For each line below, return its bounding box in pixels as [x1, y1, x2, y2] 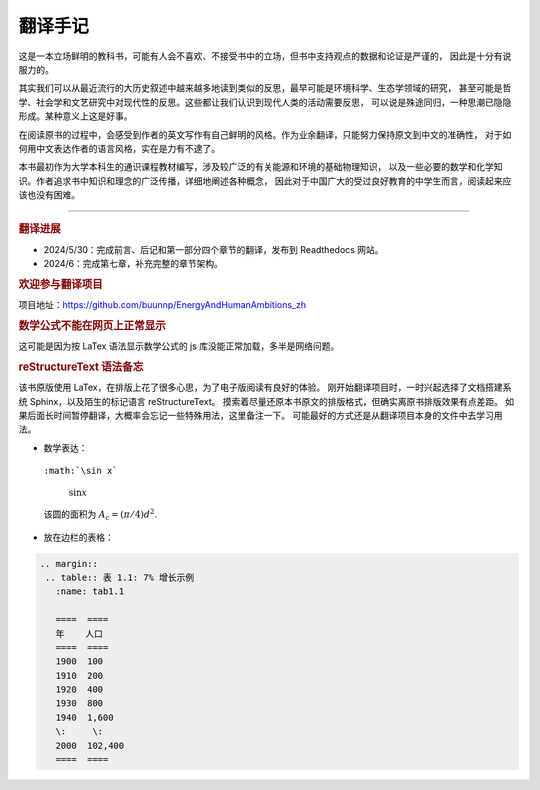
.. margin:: [39, 558, 99, 569]
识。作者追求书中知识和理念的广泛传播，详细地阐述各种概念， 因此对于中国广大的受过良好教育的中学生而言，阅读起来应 [18, 175, 512, 187]
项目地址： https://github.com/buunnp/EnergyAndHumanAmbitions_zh [18, 299, 307, 311]
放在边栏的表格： [43, 531, 114, 543]
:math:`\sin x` [43, 465, 119, 477]
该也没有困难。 [18, 189, 80, 201]
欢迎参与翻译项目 [18, 277, 104, 291]
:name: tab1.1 [55, 586, 125, 597]
